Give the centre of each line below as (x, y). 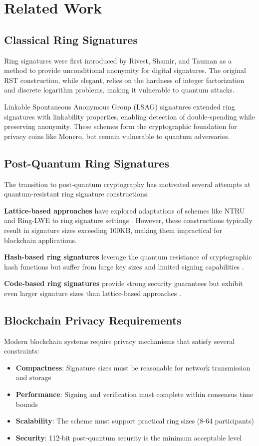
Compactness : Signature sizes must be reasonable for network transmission (133, 367)
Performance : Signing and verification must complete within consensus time (134, 394)
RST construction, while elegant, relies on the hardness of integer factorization (124, 80)
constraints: (22, 351)
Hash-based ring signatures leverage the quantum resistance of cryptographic (128, 257)
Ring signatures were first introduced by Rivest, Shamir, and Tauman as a (118, 60)
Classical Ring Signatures (71, 39)
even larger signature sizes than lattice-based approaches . (93, 293)
